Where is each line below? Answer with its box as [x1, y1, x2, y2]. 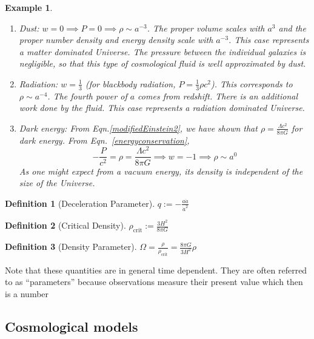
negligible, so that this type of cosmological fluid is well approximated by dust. [19, 57, 306, 70]
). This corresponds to [211, 77, 293, 90]
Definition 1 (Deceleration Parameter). [5, 196, 155, 209]
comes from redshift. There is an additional [138, 89, 298, 102]
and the [278, 21, 306, 34]
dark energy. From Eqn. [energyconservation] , [19, 133, 190, 146]
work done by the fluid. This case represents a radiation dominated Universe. [19, 101, 305, 114]
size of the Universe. [19, 176, 95, 189]
